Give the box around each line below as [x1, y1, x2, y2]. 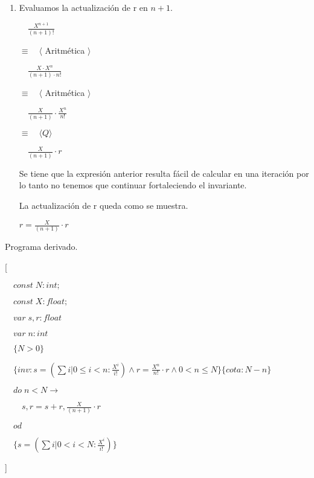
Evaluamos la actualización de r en [19, 1, 148, 13]
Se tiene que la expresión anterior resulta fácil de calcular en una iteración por [19, 167, 309, 179]
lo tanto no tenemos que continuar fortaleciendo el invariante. [19, 179, 247, 191]
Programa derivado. [5, 240, 78, 253]
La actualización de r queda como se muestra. [19, 199, 188, 211]
